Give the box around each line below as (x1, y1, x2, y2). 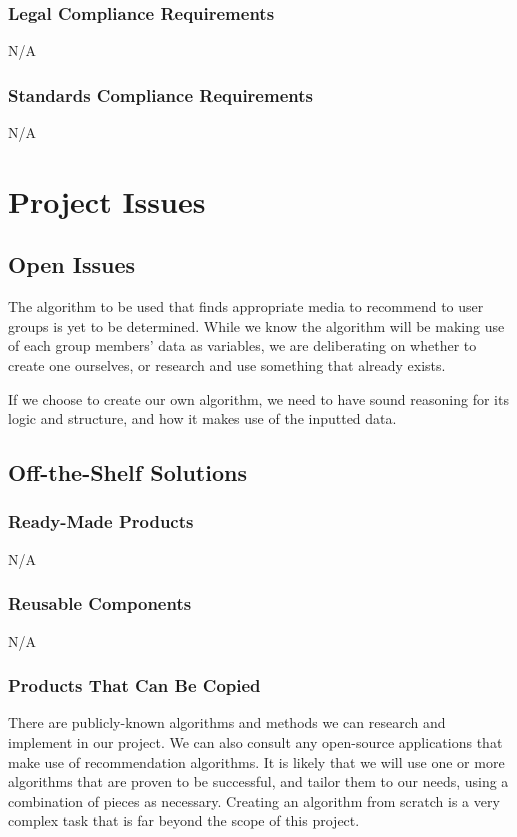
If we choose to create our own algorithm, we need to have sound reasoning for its (8, 388, 509, 409)
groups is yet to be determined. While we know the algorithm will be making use (8, 315, 505, 336)
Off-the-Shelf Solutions (8, 457, 247, 488)
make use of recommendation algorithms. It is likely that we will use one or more (8, 751, 505, 772)
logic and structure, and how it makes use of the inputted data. (8, 408, 397, 429)
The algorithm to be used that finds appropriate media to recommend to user (8, 296, 484, 317)
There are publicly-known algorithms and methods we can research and (8, 712, 446, 733)
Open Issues (8, 249, 136, 280)
